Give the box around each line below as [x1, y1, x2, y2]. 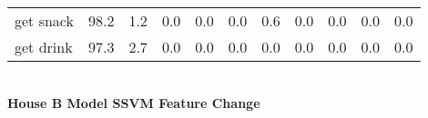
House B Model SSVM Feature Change [7, 93, 260, 112]
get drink [15, 36, 73, 57]
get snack [15, 10, 74, 31]
